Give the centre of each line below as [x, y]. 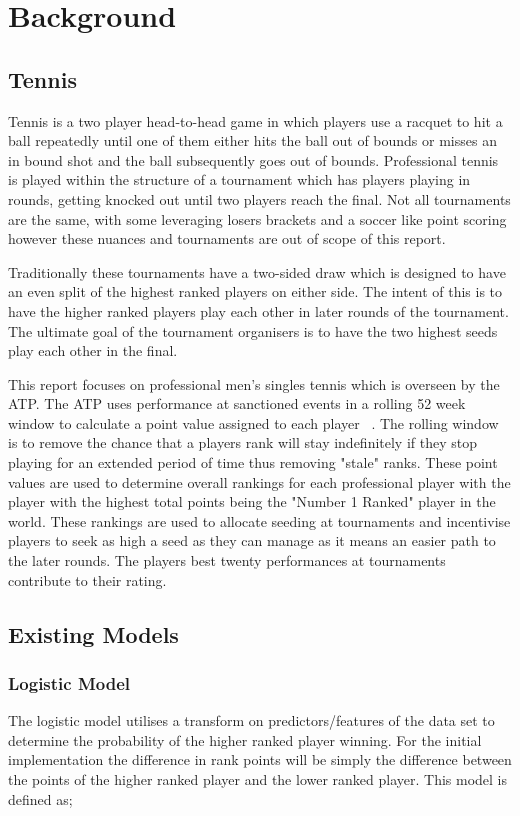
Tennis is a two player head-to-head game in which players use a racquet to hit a [255, 120]
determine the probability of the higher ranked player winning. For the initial [245, 739]
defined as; [40, 798]
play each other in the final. [93, 350]
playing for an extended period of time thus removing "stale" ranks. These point [253, 462]
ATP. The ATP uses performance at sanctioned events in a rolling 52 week [237, 403]
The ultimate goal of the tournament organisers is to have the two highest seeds [253, 330]
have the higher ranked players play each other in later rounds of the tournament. [258, 310]
